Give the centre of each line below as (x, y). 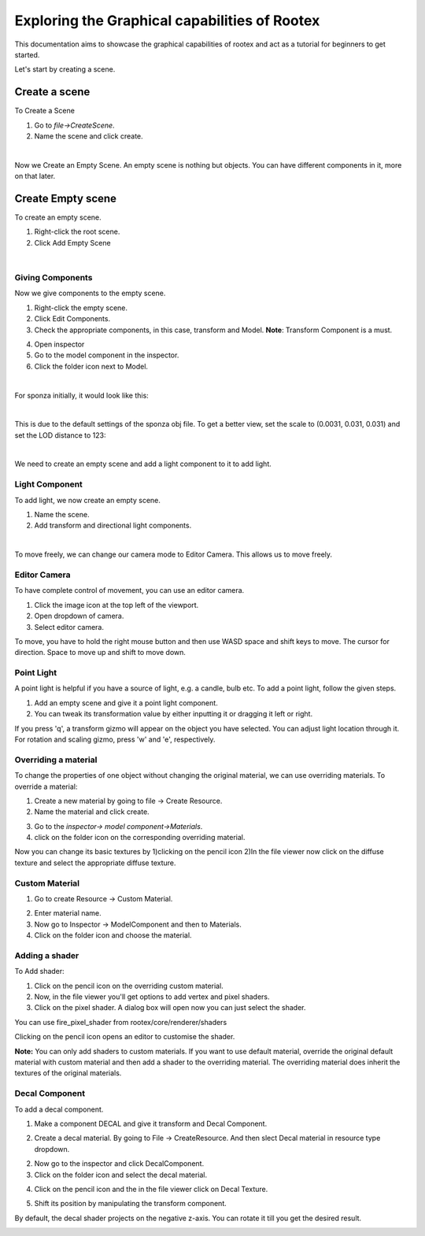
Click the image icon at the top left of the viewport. (116, 605)
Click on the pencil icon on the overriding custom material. (129, 986)
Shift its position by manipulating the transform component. (131, 1204)
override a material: (46, 786)
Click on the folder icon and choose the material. (113, 935)
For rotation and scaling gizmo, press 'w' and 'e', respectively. (115, 739)
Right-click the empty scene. (81, 308)
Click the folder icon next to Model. (91, 366)
